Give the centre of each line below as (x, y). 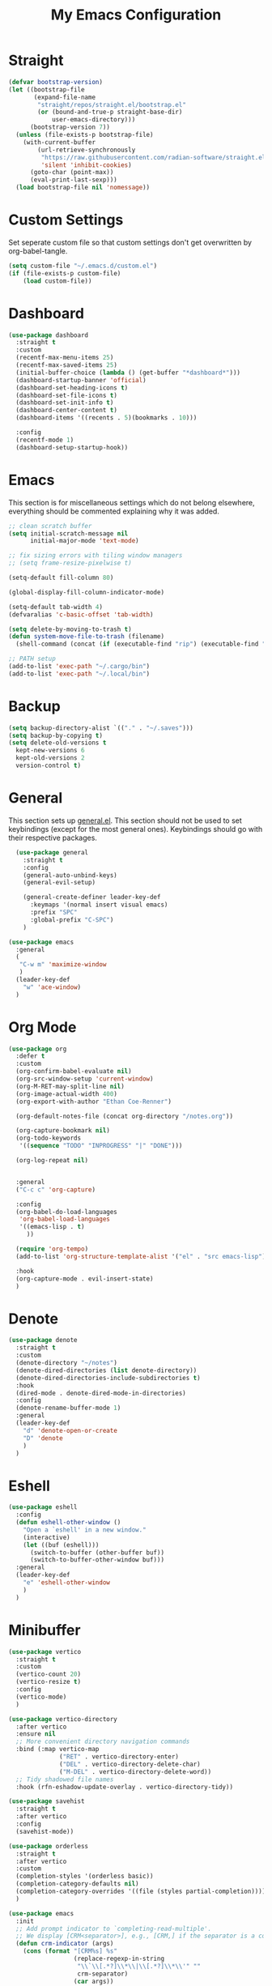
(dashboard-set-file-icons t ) (66, 395)
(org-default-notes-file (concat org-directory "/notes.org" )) (124, 1116)
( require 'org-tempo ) (52, 1249)
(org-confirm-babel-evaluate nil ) (74, 1072)
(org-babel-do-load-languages (66, 1212)
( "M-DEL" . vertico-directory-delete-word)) (136, 1771)
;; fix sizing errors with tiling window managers (96, 556)
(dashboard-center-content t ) (66, 411)
